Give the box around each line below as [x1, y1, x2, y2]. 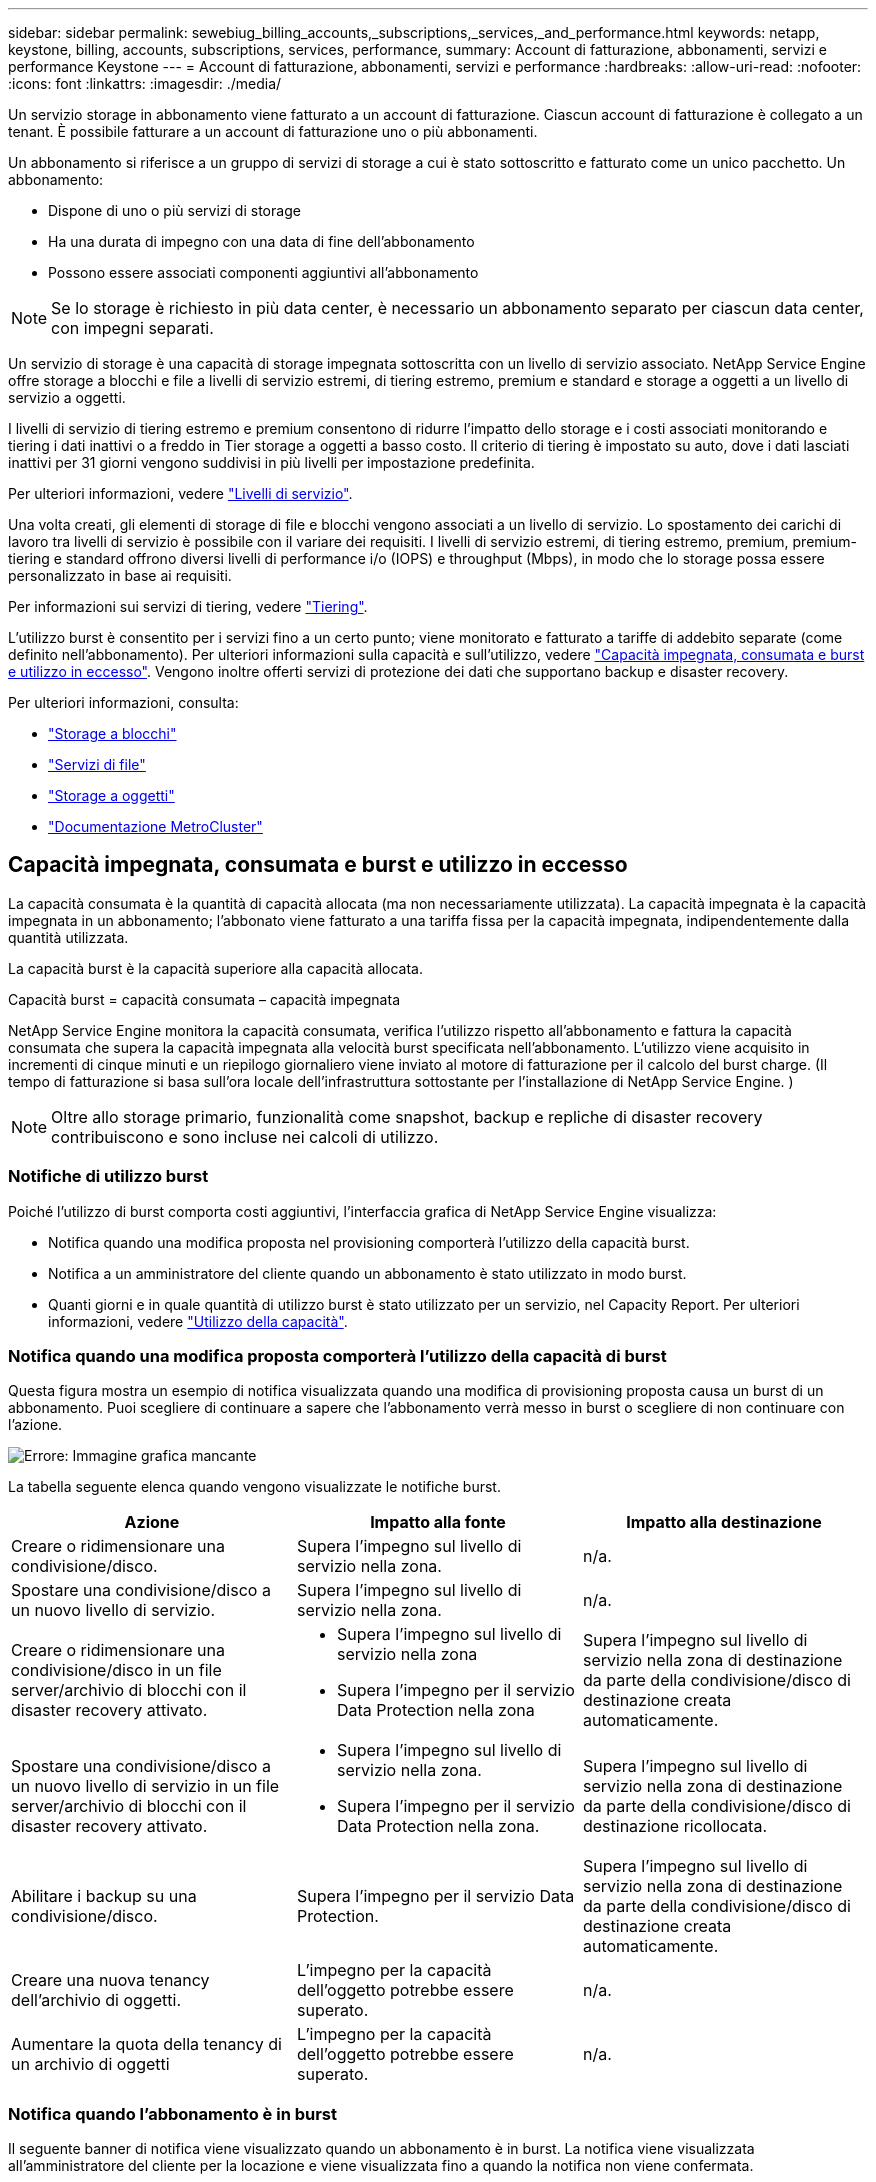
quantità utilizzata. [8, 928, 129, 946]
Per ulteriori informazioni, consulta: [8, 694, 239, 711]
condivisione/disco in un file [11, 1660, 222, 1681]
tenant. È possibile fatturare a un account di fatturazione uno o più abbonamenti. [8, 123, 538, 140]
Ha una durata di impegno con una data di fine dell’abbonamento [48, 233, 475, 250]
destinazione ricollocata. [582, 1816, 767, 1837]
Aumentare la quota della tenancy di [11, 2034, 282, 2055]
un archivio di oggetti [11, 2054, 170, 2075]
